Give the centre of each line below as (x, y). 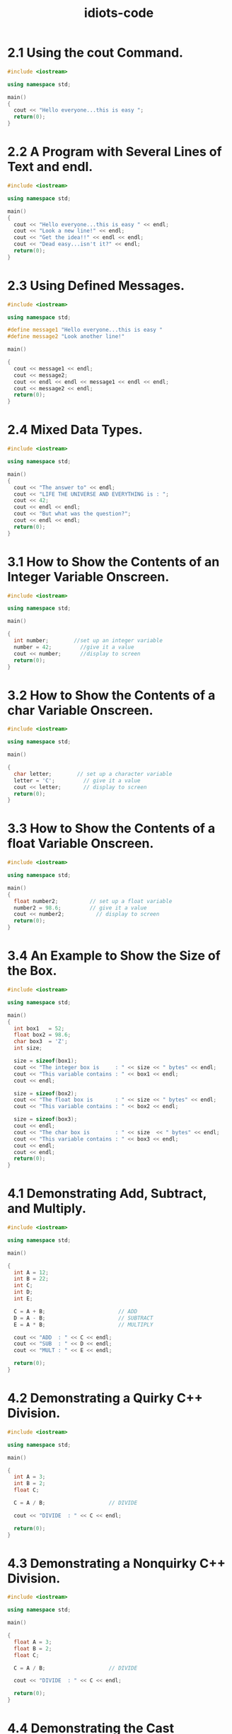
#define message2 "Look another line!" (66, 337)
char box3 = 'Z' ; (41, 1042)
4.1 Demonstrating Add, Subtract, (107, 1194)
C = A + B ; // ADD (76, 1311)
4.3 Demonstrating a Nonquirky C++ (117, 1563)
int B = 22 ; (31, 1279)
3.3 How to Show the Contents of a (111, 828)
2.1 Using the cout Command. (95, 53)
